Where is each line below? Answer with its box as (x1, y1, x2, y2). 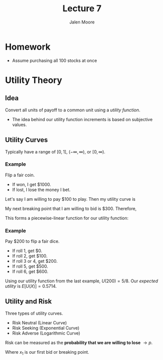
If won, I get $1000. (12, 181, 51, 187)
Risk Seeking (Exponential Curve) (12, 325, 80, 331)
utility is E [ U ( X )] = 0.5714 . (5, 283, 57, 289)
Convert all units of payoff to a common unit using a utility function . (5, 107, 141, 113)
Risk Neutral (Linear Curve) (12, 319, 67, 325)
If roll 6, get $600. (12, 269, 49, 275)
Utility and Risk (5, 297, 52, 306)
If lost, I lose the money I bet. (12, 187, 71, 192)
